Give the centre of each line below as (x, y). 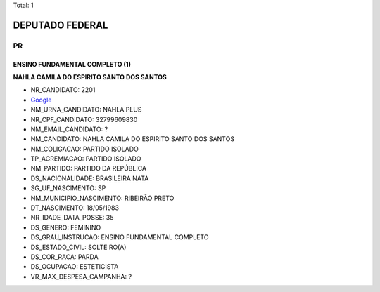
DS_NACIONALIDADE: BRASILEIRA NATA (90, 178)
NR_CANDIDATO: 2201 (63, 90)
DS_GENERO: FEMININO (66, 227)
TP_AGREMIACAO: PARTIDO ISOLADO (86, 159)
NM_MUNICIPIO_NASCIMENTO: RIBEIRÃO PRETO (102, 198)
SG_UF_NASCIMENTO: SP (68, 188)
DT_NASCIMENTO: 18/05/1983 (75, 208)
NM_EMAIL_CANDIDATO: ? (69, 129)
